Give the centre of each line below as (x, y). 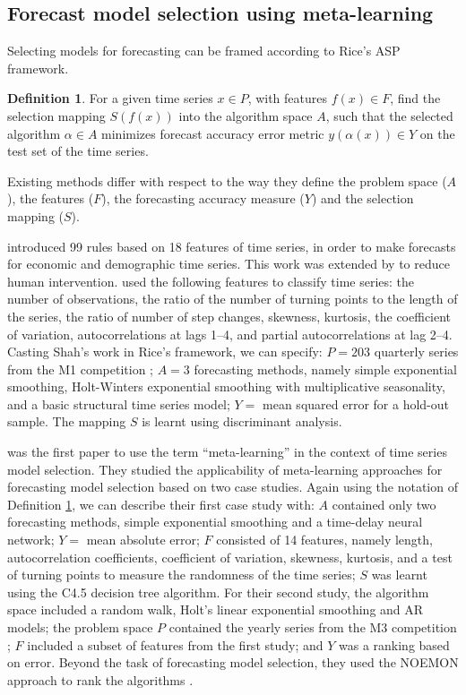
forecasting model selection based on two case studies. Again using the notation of (233, 487)
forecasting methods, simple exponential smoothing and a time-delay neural (215, 522)
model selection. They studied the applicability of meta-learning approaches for (225, 469)
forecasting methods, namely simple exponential (325, 369)
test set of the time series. (78, 151)
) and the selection (362, 198)
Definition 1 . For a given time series (110, 98)
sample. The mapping (67, 421)
